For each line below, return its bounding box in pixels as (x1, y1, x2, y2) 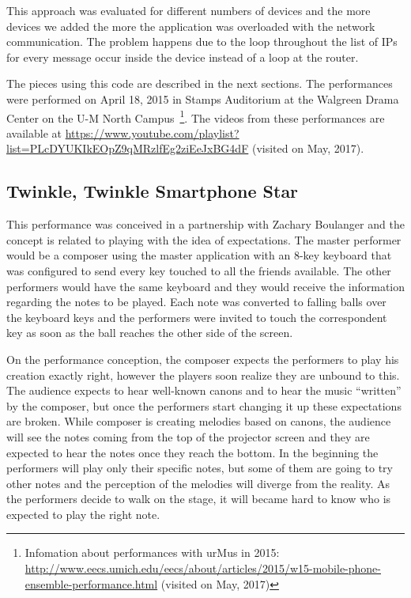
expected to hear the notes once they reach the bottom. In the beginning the (6, 444, 379, 460)
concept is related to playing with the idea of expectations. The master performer (6, 231, 402, 248)
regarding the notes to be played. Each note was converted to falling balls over (6, 293, 386, 310)
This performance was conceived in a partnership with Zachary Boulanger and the (6, 216, 405, 233)
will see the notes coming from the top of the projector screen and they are (6, 428, 370, 445)
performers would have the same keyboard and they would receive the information (6, 278, 405, 294)
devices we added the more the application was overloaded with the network (6, 17, 375, 34)
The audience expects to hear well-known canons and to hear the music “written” (6, 382, 402, 399)
